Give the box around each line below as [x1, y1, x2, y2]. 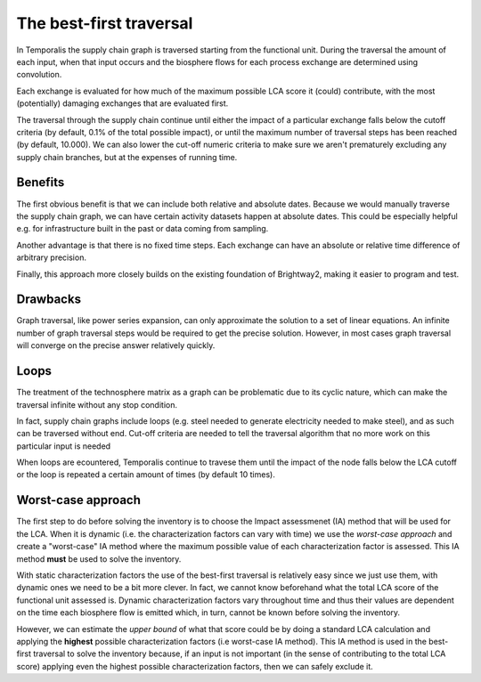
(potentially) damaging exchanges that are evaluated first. [16, 98, 229, 109]
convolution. [16, 69, 62, 80]
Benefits [16, 175, 65, 191]
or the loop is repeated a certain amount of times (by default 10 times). [16, 469, 275, 480]
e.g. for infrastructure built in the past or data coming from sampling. [16, 223, 269, 234]
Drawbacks [16, 292, 82, 307]
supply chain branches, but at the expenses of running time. [16, 151, 238, 162]
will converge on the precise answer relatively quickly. [16, 340, 216, 351]
